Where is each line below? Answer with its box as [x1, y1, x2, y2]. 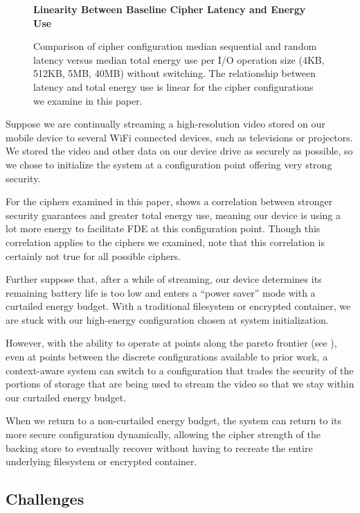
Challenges [6, 488, 84, 510]
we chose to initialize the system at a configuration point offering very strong [6, 157, 332, 171]
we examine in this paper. [33, 93, 143, 107]
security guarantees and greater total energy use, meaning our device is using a [6, 207, 341, 222]
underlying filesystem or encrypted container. [6, 454, 197, 469]
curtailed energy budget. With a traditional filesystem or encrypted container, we [6, 299, 351, 313]
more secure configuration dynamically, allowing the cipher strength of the [6, 427, 321, 442]
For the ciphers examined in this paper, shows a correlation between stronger [6, 194, 333, 209]
